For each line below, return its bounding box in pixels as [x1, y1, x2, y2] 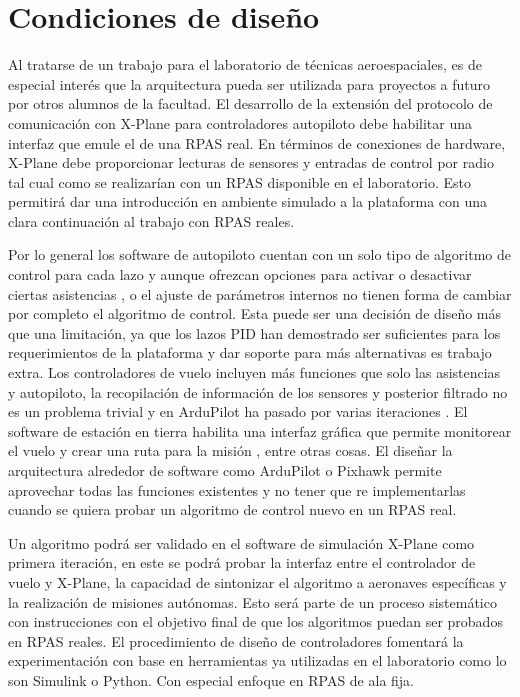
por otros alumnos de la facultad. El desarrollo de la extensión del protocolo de [8, 93, 493, 114]
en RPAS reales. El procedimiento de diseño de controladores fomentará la [8, 630, 464, 651]
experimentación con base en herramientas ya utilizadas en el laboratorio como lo [8, 650, 507, 671]
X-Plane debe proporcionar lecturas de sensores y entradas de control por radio [8, 152, 494, 173]
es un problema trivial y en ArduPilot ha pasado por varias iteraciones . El [8, 401, 468, 422]
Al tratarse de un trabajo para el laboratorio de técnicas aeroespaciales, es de [8, 54, 482, 75]
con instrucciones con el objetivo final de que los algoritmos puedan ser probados [8, 611, 503, 632]
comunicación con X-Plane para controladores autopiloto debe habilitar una [8, 112, 473, 133]
